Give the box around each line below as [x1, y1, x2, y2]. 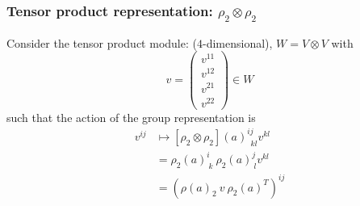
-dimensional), [202, 34, 273, 51]
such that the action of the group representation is [6, 108, 256, 125]
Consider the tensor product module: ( [6, 34, 197, 51]
